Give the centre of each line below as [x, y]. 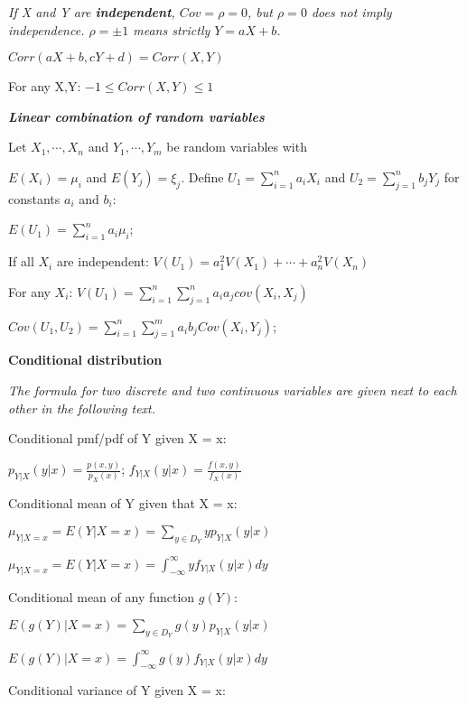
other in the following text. [82, 408]
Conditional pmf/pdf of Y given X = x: [117, 438]
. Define [202, 176]
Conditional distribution [85, 360]
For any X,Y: [45, 86]
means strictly [172, 29]
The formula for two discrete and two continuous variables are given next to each [233, 390]
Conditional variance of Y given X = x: [117, 690]
